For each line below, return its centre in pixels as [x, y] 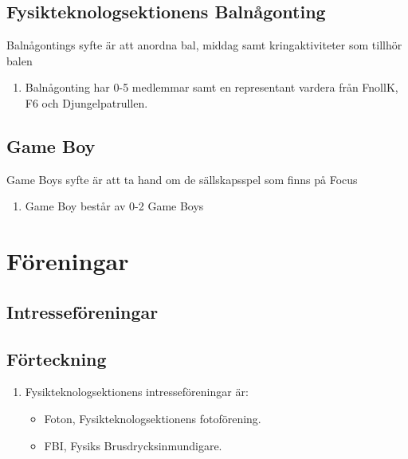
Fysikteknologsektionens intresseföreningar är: [137, 392]
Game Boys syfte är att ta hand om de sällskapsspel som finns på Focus [182, 179]
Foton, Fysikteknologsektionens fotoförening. [153, 418]
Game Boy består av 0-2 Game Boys [114, 206]
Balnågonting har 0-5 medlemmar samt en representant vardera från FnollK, [212, 87]
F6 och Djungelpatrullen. [86, 102]
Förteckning [57, 358]
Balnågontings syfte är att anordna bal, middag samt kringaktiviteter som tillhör [204, 45]
